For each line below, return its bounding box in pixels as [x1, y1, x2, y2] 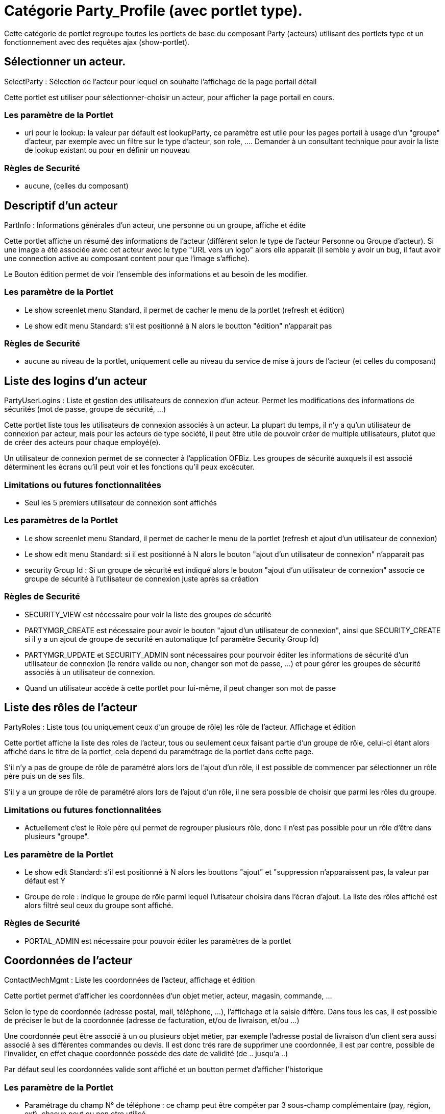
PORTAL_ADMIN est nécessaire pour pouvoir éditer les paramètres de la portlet [24, 936, 291, 945]
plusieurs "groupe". [24, 832, 89, 841]
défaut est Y [24, 876, 65, 885]
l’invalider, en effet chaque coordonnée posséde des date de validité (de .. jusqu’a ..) [4, 1049, 288, 1058]
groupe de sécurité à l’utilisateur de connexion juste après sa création [24, 574, 259, 583]
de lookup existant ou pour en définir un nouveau [24, 146, 190, 155]
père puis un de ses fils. [4, 772, 84, 781]
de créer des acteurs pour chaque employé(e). [4, 438, 161, 447]
